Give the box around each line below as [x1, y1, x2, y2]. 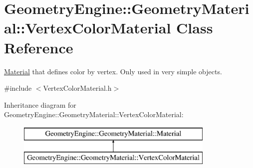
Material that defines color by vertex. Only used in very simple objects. [4, 66, 222, 76]
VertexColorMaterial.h [43, 83, 112, 93]
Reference [4, 37, 73, 57]
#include [4, 83, 32, 93]
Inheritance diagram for [4, 99, 76, 110]
